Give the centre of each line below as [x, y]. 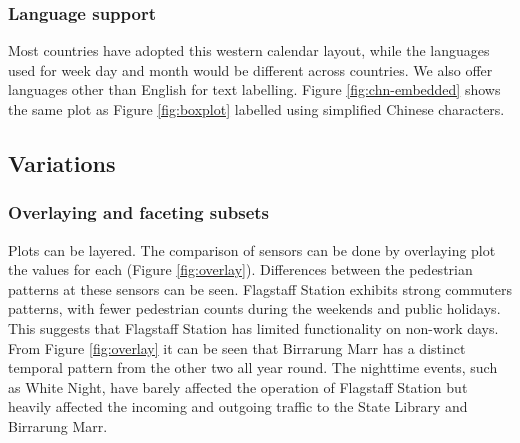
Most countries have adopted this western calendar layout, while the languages [249, 50]
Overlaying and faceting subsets [138, 212]
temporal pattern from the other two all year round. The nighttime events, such [253, 367]
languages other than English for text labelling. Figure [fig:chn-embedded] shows [254, 89]
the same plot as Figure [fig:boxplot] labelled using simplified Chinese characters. [256, 109]
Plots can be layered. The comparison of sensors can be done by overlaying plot [252, 249]
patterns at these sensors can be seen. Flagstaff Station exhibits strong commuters [260, 288]
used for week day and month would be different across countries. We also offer [250, 69]
